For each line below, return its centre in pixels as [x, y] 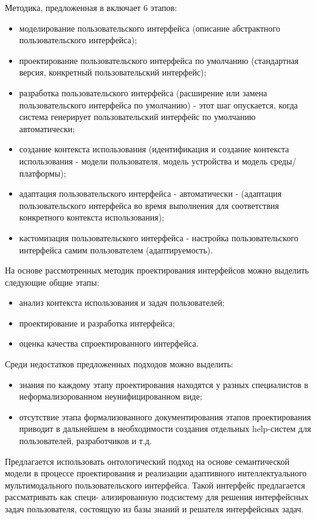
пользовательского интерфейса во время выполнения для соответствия [149, 205]
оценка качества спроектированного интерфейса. [109, 343]
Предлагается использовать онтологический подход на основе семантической [147, 461]
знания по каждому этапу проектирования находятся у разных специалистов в [164, 384]
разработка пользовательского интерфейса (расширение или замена [143, 92]
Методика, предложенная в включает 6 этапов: [91, 7]
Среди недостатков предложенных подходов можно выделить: [119, 364]
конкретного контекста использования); [92, 217]
